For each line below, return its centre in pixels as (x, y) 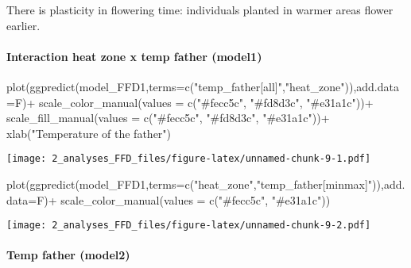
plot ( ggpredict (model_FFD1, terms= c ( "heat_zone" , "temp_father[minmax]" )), (195, 184)
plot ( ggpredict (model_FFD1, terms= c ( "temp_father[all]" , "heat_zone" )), (182, 86)
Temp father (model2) (68, 255)
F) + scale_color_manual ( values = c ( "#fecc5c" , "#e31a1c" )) (184, 199)
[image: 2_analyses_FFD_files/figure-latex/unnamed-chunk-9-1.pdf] (189, 159)
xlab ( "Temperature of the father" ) (89, 133)
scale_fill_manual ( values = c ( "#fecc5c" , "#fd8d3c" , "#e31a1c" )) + (168, 118)
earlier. (23, 25)
